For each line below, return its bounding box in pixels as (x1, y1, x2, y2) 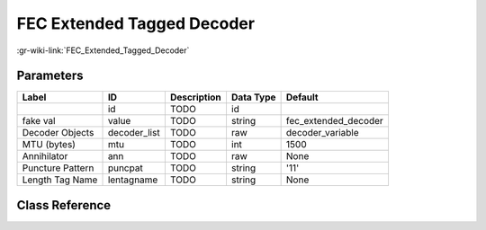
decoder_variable (285, 127, 359, 139)
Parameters (16, 68, 84, 84)
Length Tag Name (22, 173, 98, 186)
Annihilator (22, 150, 68, 163)
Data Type (230, 91, 276, 103)
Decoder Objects (22, 127, 94, 139)
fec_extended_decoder (285, 115, 384, 128)
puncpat (107, 162, 143, 174)
